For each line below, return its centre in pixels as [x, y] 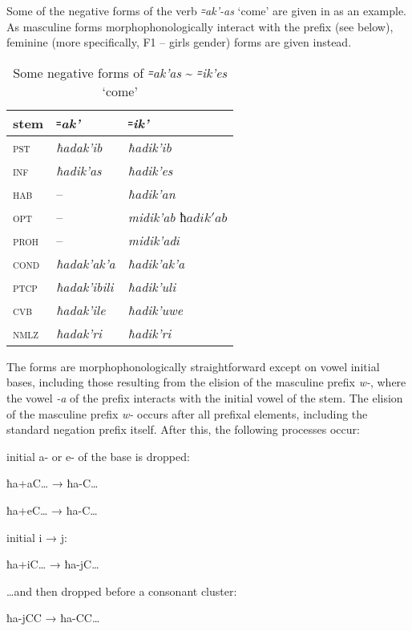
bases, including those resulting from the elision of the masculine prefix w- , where [206, 382]
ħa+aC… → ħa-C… [53, 483]
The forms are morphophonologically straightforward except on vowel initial [193, 366]
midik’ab [151, 216]
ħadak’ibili [85, 286]
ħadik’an [151, 193]
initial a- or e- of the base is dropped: [98, 456]
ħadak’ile [81, 309]
